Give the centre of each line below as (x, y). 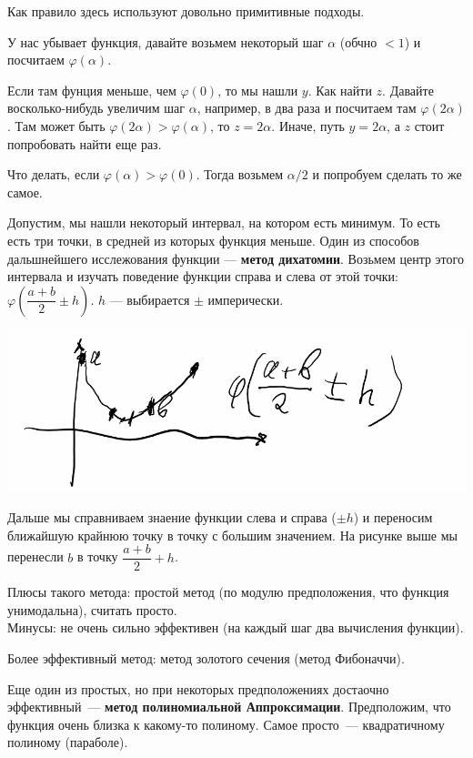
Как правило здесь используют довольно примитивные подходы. (186, 11)
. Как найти (340, 90)
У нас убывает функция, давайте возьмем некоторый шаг (166, 41)
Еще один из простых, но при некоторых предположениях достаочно (198, 688)
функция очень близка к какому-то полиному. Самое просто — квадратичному (226, 724)
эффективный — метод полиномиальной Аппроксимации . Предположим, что (229, 707)
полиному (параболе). (68, 742)
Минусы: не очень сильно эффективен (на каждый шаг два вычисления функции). (236, 627)
